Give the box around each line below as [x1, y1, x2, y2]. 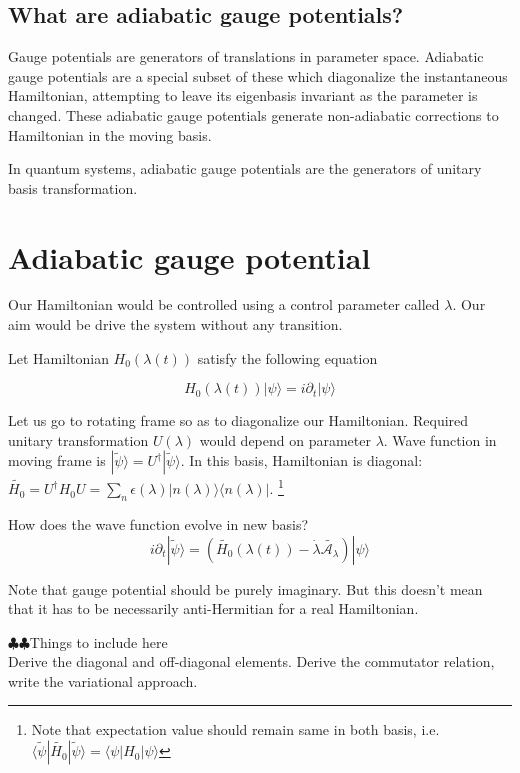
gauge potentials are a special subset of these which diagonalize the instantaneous [8, 65, 508, 86]
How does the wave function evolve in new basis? [8, 513, 309, 534]
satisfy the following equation [197, 347, 378, 368]
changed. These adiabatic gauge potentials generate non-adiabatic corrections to [8, 104, 499, 125]
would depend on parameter [199, 429, 371, 450]
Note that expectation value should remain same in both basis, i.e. [31, 719, 440, 740]
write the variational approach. [8, 670, 198, 691]
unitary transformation [8, 429, 149, 450]
